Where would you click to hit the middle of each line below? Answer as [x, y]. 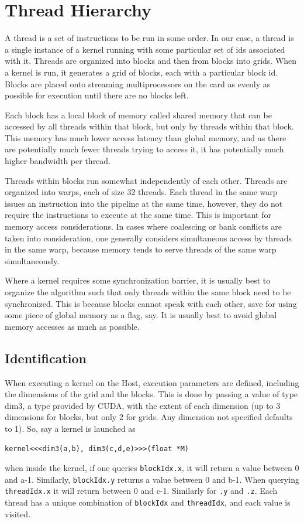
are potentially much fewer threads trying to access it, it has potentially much [144, 149]
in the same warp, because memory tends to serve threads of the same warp [141, 249]
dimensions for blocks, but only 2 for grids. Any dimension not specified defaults [149, 417]
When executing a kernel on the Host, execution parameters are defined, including [152, 382]
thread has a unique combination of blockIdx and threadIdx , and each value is [148, 502]
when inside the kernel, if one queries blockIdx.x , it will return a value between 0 [152, 468]
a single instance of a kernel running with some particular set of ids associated [145, 49]
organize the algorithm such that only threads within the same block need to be [148, 292]
